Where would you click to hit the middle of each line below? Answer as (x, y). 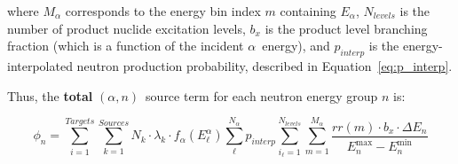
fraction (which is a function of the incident (126, 46)
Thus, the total (50, 95)
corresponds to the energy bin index (163, 11)
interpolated (40, 65)
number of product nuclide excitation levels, (126, 28)
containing (308, 11)
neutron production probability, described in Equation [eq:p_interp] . (265, 65)
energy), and (296, 46)
